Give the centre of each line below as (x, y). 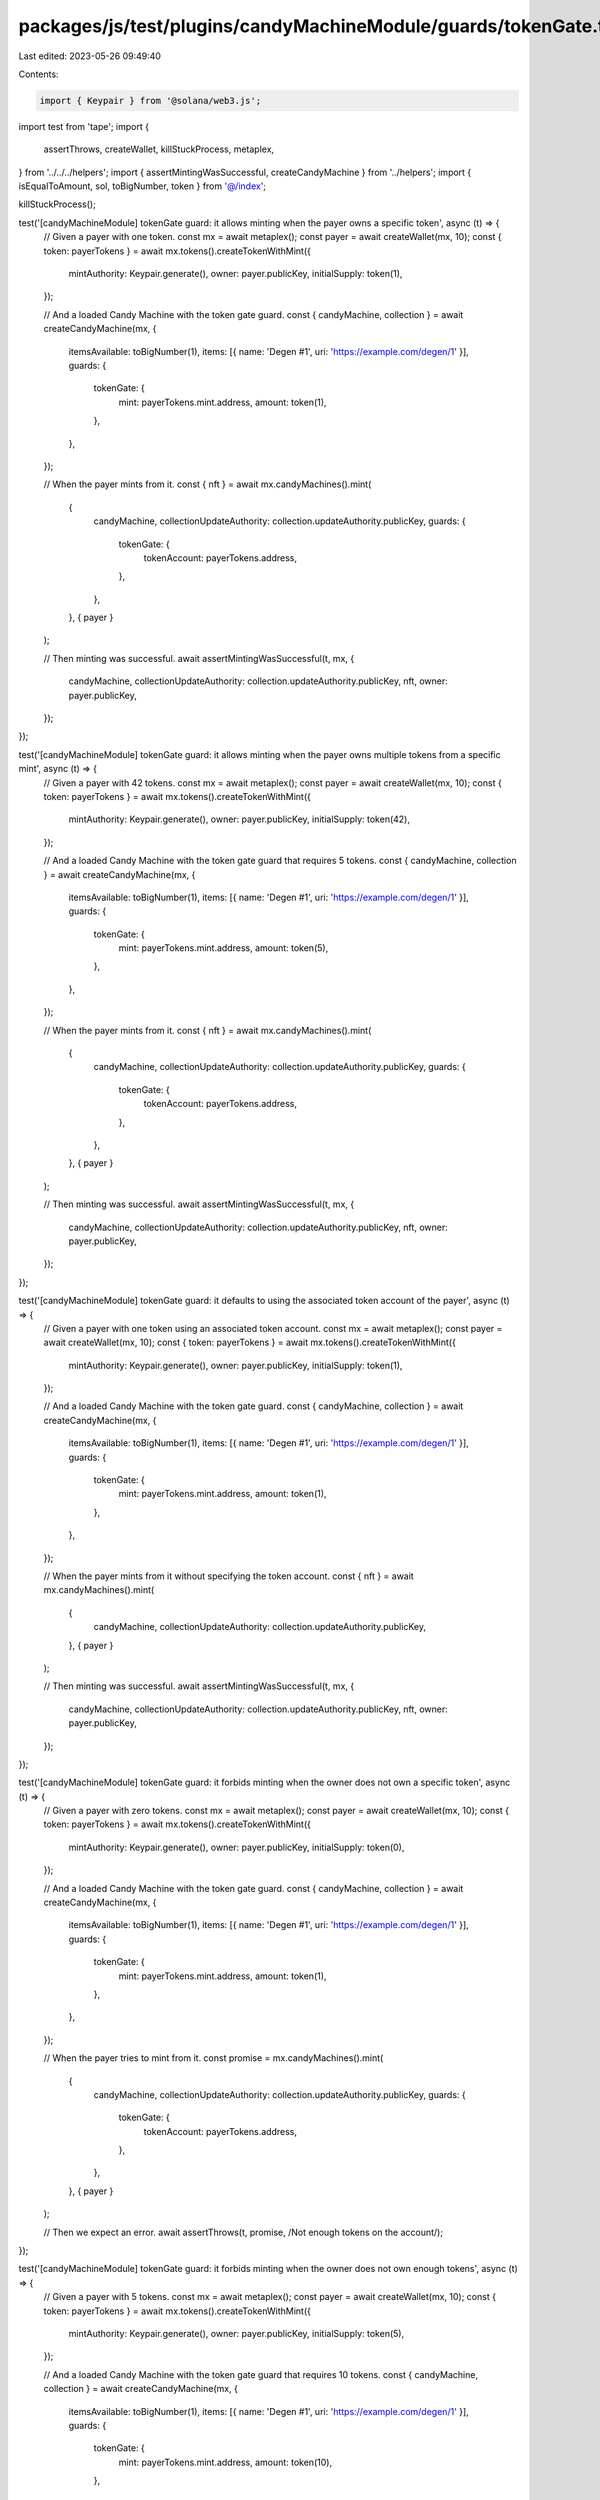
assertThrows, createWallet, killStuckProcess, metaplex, (159, 149)
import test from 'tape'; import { (84, 126)
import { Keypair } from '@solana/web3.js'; (150, 100)
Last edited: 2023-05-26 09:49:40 (90, 56)
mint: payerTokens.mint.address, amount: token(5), (223, 948)
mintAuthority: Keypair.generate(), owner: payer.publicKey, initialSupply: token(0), (236, 1847)
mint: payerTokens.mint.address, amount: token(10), (225, 2462)
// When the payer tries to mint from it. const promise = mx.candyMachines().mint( (213, 2058)
